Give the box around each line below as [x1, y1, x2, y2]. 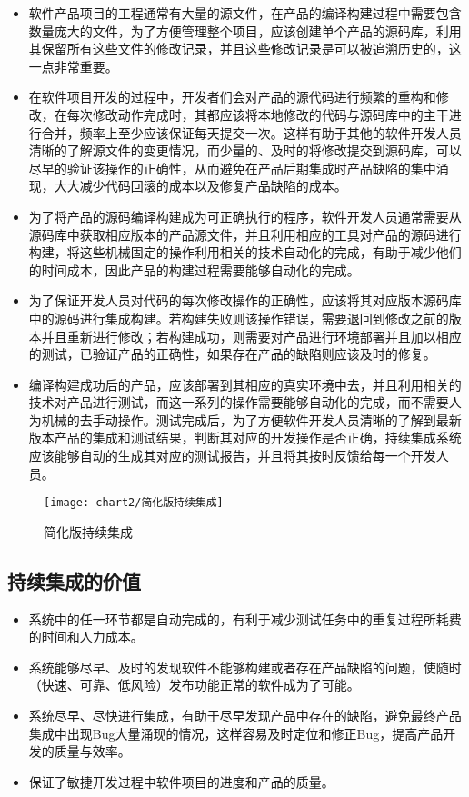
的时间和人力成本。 [28, 627, 144, 646]
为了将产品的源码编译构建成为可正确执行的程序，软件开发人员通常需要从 [28, 206, 462, 225]
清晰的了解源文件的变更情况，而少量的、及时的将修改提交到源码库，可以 [28, 141, 462, 160]
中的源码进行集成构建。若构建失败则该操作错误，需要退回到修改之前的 [28, 308, 449, 327]
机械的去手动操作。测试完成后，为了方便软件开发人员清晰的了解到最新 [41, 410, 462, 429]
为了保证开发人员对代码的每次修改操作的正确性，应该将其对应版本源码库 [28, 291, 462, 310]
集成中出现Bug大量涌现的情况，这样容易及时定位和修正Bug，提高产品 [28, 723, 444, 742]
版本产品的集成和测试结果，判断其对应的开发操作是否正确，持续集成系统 [28, 428, 462, 447]
